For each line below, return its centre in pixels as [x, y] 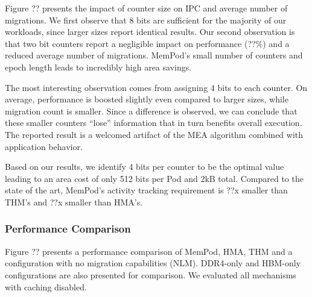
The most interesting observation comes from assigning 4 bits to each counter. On [156, 87]
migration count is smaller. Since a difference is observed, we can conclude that [151, 111]
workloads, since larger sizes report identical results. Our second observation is [150, 32]
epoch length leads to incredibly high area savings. [98, 67]
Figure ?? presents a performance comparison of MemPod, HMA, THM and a [149, 251]
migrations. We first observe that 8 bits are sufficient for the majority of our [146, 20]
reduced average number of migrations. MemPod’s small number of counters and [154, 55]
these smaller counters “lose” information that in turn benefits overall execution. [154, 123]
